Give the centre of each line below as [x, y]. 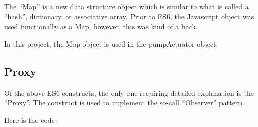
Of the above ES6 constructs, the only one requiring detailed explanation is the [129, 92]
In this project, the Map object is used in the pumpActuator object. [111, 43]
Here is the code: [31, 120]
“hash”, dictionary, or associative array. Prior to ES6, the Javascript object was [129, 16]
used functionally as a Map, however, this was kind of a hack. [101, 26]
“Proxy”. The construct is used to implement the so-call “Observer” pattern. [124, 103]
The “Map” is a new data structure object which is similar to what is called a [126, 6]
